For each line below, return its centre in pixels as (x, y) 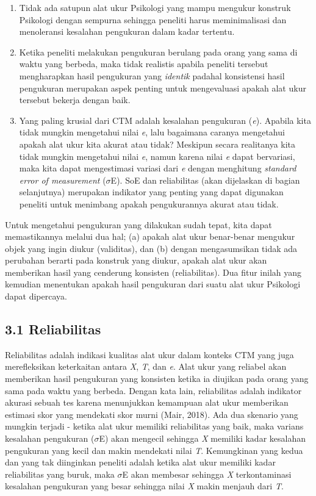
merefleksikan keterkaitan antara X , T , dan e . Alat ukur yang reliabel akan (146, 366)
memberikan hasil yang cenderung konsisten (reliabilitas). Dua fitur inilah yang (153, 272)
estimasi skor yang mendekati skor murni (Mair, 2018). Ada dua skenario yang (152, 414)
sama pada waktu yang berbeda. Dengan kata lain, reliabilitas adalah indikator (153, 390)
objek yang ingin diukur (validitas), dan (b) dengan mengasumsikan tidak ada (151, 248)
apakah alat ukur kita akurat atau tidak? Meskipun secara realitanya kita (157, 144)
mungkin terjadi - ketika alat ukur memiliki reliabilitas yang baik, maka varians (154, 426)
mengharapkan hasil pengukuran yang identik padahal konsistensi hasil (152, 75)
